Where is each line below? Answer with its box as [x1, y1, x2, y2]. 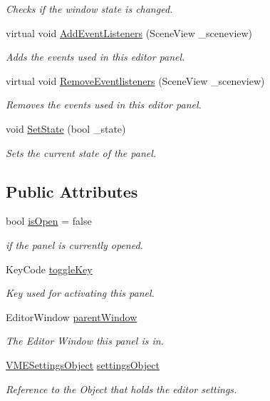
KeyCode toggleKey [6, 261, 93, 276]
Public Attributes [6, 180, 138, 202]
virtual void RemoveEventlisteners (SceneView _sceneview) [6, 73, 265, 88]
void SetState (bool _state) [6, 121, 126, 136]
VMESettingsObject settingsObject [6, 357, 160, 372]
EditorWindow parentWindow [6, 309, 137, 324]
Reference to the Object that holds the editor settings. [6, 381, 237, 396]
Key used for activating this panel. [6, 285, 155, 300]
